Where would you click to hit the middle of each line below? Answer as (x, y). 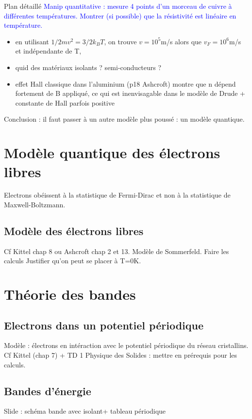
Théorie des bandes (70, 294)
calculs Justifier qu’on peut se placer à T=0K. (73, 261)
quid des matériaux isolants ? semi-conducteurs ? (88, 67)
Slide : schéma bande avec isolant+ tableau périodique (85, 411)
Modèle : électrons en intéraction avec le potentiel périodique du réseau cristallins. (126, 345)
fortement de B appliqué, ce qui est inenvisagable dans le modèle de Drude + (130, 93)
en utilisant (32, 41)
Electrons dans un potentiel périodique (104, 325)
